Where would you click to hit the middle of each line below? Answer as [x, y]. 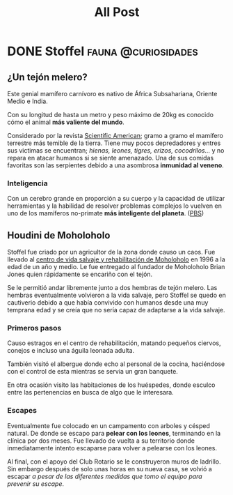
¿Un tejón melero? [48, 77]
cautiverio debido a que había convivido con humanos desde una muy [108, 303]
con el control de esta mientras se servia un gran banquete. [93, 372]
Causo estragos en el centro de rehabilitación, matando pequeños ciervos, [114, 343]
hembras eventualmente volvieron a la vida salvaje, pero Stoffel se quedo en [116, 295]
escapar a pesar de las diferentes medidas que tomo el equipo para [105, 476]
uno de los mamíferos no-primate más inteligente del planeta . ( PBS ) [106, 213]
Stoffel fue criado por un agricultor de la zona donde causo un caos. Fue [111, 252]
